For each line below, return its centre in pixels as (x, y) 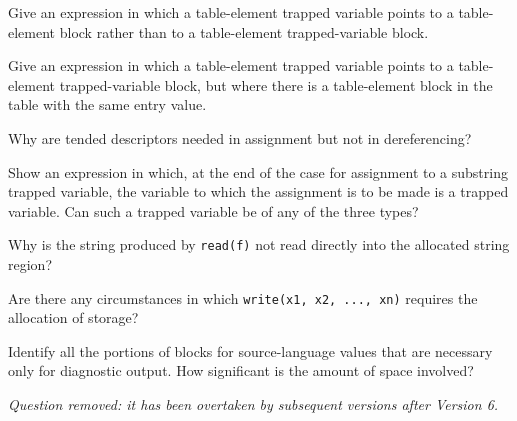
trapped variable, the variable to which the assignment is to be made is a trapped (258, 191)
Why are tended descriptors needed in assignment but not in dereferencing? (240, 137)
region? (30, 264)
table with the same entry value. (107, 104)
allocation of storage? (73, 317)
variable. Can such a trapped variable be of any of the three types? (213, 210)
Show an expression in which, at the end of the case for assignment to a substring (258, 171)
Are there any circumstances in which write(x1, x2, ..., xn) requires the (243, 297)
